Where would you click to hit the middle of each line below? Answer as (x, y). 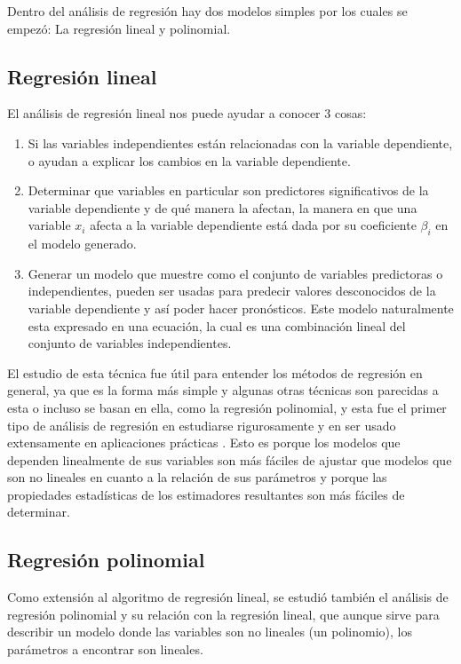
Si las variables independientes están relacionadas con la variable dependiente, (240, 142)
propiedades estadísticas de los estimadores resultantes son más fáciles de (206, 494)
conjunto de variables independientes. (130, 343)
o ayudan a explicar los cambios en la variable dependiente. (189, 160)
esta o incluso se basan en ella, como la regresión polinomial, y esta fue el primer (227, 407)
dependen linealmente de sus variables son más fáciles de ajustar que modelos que (230, 459)
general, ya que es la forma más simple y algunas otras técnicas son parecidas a (223, 390)
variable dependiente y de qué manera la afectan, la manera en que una (223, 207)
